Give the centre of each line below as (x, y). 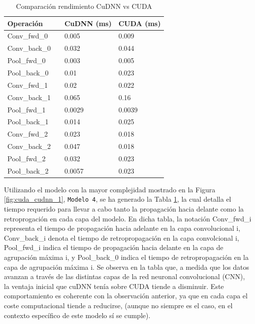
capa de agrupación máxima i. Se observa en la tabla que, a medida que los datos (127, 267)
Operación (25, 23)
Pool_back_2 (28, 170)
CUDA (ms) (140, 23)
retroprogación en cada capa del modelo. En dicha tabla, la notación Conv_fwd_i (128, 218)
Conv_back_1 (29, 97)
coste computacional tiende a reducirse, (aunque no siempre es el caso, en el (118, 305)
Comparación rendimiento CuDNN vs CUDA (84, 6)
